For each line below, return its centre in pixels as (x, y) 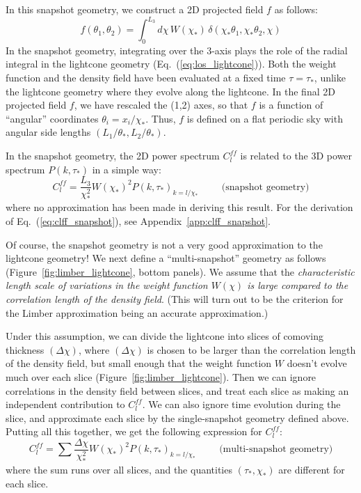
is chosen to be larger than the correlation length (251, 349)
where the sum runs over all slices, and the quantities (119, 470)
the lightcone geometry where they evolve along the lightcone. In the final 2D (170, 91)
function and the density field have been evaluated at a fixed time (146, 78)
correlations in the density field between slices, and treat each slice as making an (177, 390)
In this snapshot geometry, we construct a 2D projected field (135, 9)
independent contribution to (65, 404)
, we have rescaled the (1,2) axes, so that (161, 105)
